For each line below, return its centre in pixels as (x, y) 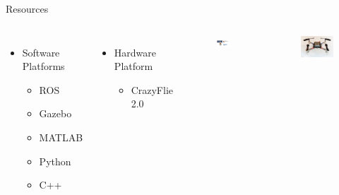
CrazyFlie (152, 89)
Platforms (43, 66)
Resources (27, 8)
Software (41, 52)
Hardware (135, 52)
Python (55, 161)
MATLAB (61, 137)
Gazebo (55, 113)
